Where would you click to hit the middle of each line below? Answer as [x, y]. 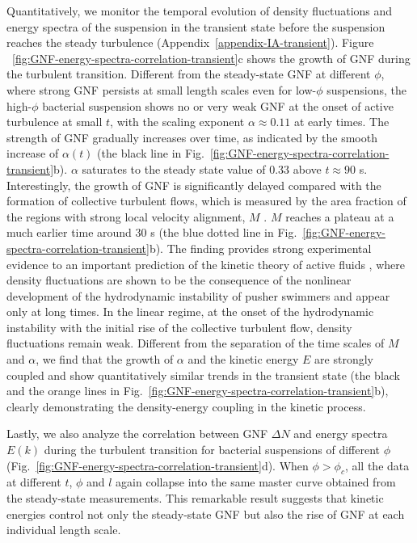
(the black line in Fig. [151, 153]
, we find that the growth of [105, 359]
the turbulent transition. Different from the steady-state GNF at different [189, 74]
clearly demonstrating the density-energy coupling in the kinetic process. [186, 406]
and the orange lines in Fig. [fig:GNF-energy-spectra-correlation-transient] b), [198, 391]
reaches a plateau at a [340, 216]
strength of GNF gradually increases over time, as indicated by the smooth [192, 137]
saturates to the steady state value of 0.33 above [202, 168]
